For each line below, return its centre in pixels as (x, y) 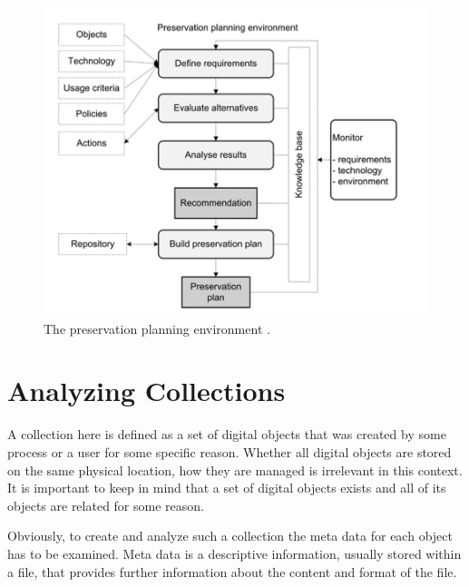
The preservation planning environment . (157, 328)
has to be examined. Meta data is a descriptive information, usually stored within (234, 553)
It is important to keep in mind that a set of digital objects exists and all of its (227, 488)
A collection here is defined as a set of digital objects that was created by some (227, 434)
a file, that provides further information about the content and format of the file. (232, 571)
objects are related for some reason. (106, 505)
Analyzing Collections (147, 391)
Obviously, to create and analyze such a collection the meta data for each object (230, 536)
